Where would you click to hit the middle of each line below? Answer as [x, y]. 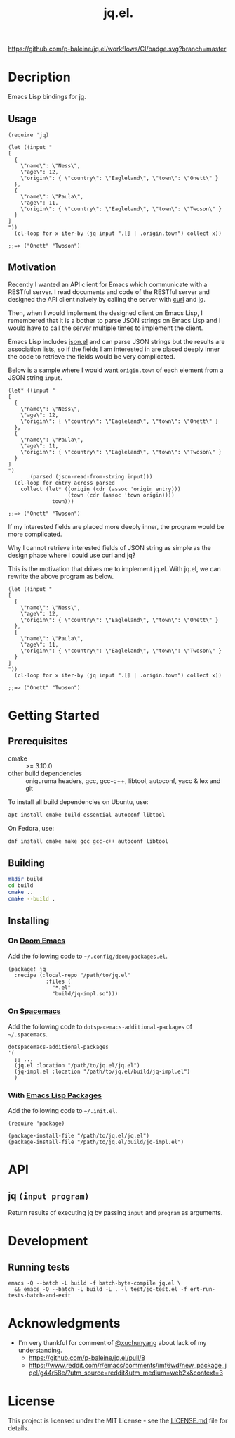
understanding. [40, 1350]
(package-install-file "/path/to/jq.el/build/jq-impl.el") [96, 1142]
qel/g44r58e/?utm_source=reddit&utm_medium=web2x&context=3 [126, 1373]
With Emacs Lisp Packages [55, 1095]
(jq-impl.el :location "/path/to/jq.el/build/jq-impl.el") [102, 1071]
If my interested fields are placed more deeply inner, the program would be [116, 526]
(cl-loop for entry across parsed [65, 483]
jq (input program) [49, 1196]
